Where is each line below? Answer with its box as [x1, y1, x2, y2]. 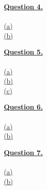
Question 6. [4, 102, 43, 112]
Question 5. [4, 47, 43, 57]
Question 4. [4, 1, 43, 11]
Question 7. [4, 147, 43, 157]
